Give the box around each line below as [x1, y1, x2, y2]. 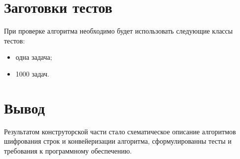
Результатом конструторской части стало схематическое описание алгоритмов [4, 126, 236, 136]
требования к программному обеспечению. [4, 145, 132, 156]
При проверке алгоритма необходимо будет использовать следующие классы [4, 26, 233, 36]
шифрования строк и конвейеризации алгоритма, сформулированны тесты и [4, 136, 232, 146]
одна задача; [15, 52, 52, 62]
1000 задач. [15, 68, 49, 79]
